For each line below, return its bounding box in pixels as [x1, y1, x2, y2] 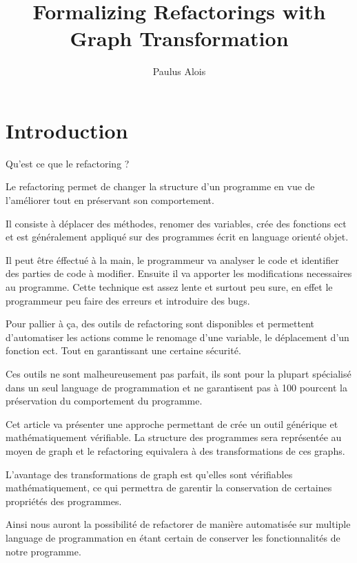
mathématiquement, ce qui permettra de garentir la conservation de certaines [6, 480, 332, 495]
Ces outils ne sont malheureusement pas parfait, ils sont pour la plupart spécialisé [6, 366, 351, 380]
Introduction [6, 116, 128, 144]
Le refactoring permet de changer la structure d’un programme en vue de [6, 179, 315, 194]
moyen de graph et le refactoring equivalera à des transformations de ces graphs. [6, 443, 345, 458]
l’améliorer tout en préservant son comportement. [6, 193, 214, 207]
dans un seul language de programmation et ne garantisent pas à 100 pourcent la [6, 380, 347, 394]
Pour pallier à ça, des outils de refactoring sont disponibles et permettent [6, 316, 314, 331]
